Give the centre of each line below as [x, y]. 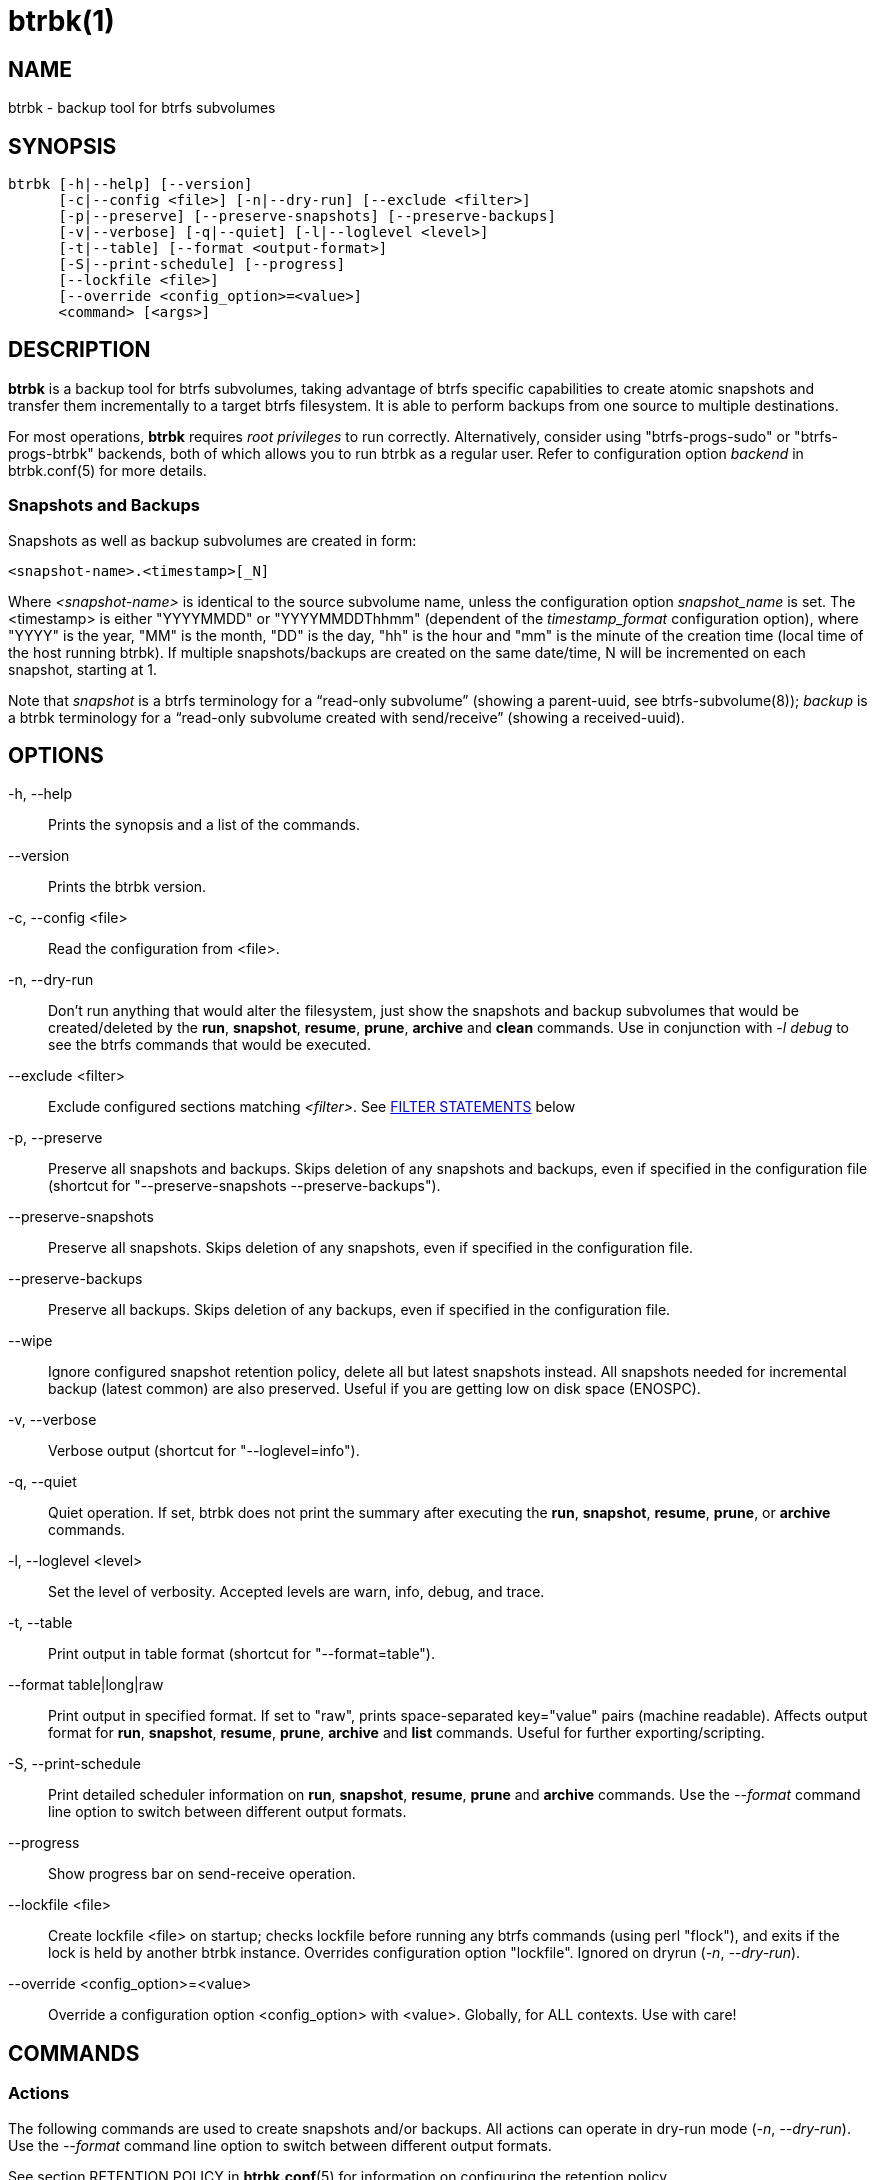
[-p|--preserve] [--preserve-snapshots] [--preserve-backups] [307, 216]
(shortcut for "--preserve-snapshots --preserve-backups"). [244, 1186]
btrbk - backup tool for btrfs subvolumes [142, 108]
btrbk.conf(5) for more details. [107, 470]
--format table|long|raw [86, 1685]
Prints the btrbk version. [127, 887]
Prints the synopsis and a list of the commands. [204, 825]
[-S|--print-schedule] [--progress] [202, 264]
